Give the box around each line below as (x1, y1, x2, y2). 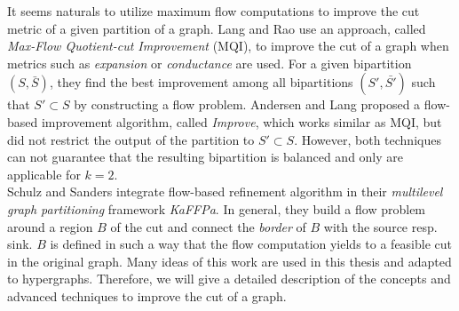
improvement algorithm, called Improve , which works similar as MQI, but (41, 112, 442, 131)
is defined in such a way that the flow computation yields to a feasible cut (50, 235, 453, 253)
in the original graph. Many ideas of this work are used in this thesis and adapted (7, 251, 452, 270)
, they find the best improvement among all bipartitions (49, 73, 353, 92)
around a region (7, 217, 93, 235)
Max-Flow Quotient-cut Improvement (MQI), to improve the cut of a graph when (7, 36, 449, 55)
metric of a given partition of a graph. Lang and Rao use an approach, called (7, 19, 426, 37)
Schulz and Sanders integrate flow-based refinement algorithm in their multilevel (7, 182, 443, 201)
